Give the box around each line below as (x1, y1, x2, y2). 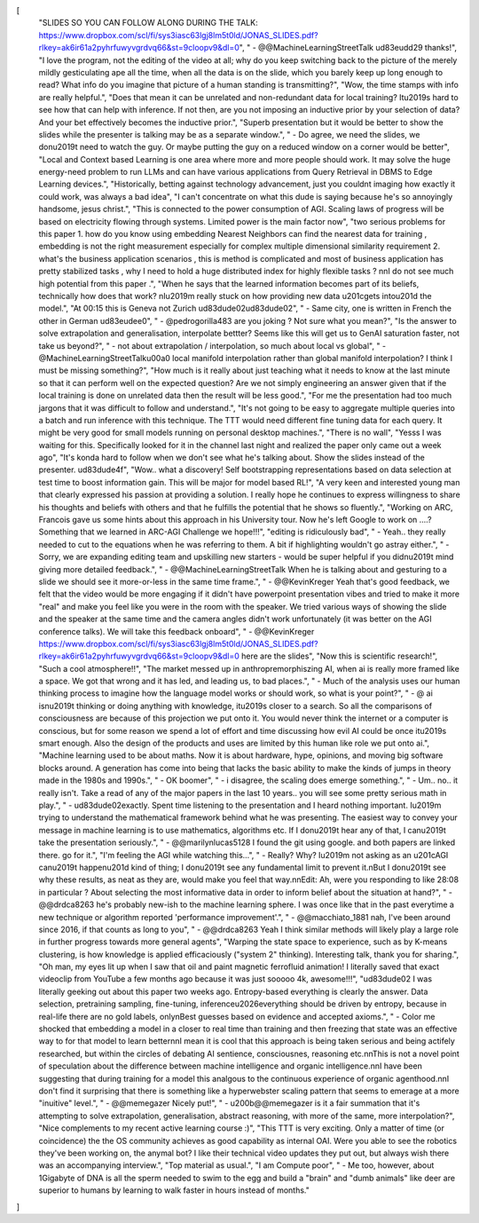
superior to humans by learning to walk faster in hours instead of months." (38, 1185, 310, 1195)
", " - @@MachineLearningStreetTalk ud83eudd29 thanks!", (239, 43, 457, 53)
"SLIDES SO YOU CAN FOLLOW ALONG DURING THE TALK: (38, 18, 258, 28)
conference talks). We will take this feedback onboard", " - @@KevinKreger (38, 626, 315, 636)
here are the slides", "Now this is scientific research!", (240, 651, 438, 661)
